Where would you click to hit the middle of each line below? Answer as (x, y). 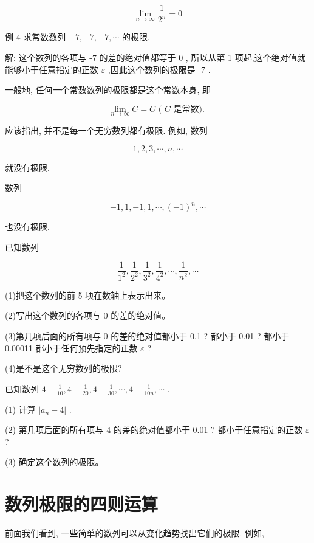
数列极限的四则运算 (82, 504)
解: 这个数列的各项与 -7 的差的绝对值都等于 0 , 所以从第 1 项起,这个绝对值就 (155, 57)
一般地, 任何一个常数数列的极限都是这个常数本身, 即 (108, 90)
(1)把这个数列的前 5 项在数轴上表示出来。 (88, 295)
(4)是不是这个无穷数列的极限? (63, 368)
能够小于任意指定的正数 (52, 69)
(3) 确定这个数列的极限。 (54, 462)
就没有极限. (27, 167)
